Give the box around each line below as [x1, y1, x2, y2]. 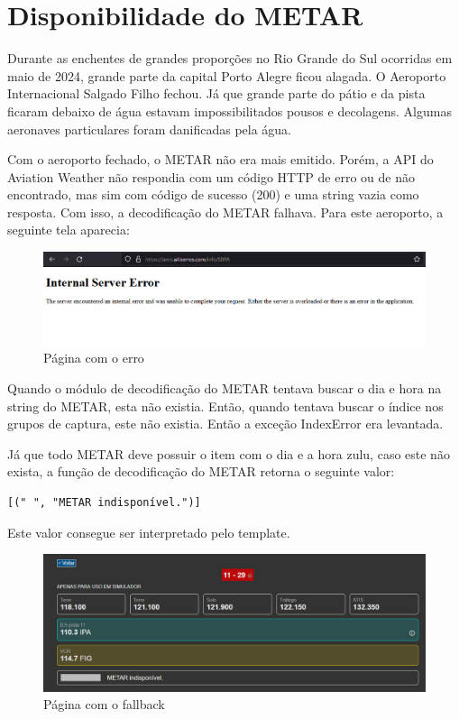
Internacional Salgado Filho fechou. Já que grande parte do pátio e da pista [7, 84, 426, 103]
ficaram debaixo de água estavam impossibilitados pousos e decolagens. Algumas [7, 101, 452, 120]
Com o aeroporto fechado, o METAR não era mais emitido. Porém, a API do [7, 150, 434, 169]
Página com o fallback [43, 695, 165, 714]
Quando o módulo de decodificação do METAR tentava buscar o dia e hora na [7, 379, 442, 398]
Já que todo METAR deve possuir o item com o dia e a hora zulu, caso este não [7, 444, 450, 463]
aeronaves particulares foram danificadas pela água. [7, 119, 292, 138]
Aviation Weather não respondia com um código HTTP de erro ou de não [7, 167, 415, 186]
